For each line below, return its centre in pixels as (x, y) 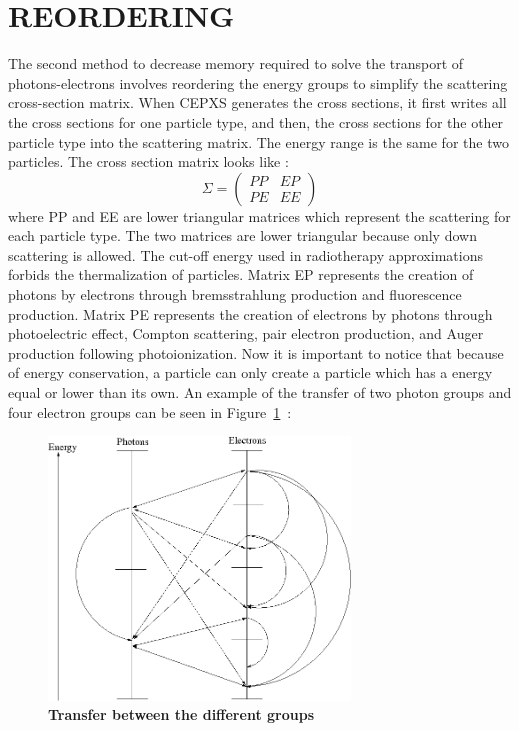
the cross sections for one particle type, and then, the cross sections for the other (256, 121)
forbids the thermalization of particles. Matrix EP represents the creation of (241, 274)
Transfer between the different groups (181, 714)
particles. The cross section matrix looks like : (148, 161)
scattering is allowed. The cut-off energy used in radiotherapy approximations (245, 254)
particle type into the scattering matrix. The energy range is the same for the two (258, 141)
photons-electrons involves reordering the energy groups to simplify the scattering (258, 82)
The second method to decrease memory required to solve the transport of (236, 63)
